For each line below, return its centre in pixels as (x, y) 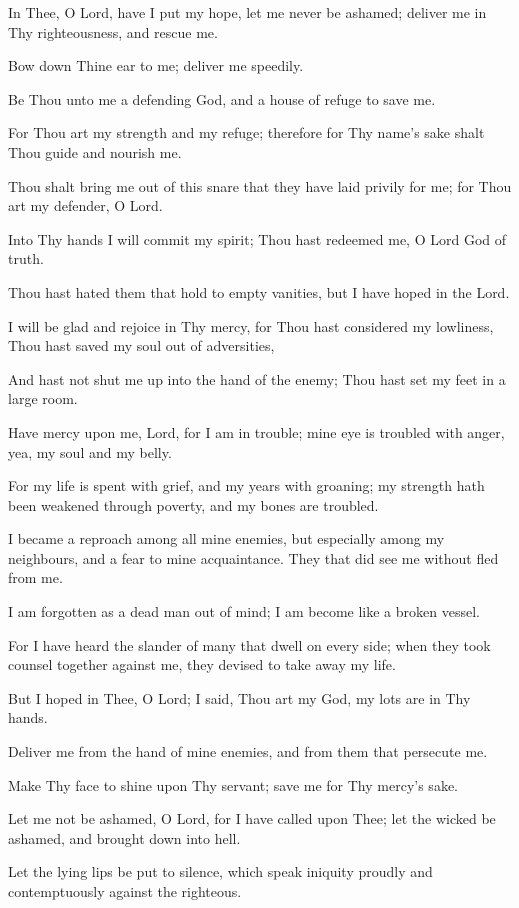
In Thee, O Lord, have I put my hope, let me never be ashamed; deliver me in (247, 12)
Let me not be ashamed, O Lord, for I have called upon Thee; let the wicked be (252, 818)
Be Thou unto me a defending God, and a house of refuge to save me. (222, 98)
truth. (26, 258)
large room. (43, 398)
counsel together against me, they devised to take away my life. (202, 664)
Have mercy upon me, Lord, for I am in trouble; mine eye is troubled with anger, (256, 431)
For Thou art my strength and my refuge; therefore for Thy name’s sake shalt (246, 132)
